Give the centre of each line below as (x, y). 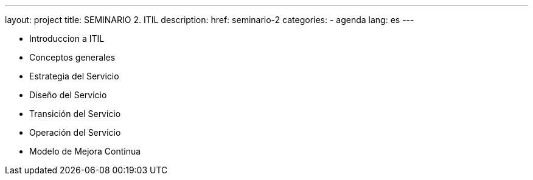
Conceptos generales (72, 57)
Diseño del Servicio (68, 95)
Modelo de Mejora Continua (85, 151)
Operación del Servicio (75, 132)
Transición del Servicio (75, 114)
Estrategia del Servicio (74, 76)
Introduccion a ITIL (67, 38)
